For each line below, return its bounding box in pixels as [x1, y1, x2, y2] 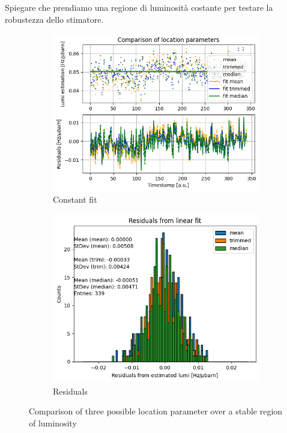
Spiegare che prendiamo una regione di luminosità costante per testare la [5, 1, 273, 13]
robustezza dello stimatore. [5, 13, 104, 25]
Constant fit [53, 193, 97, 206]
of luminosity [29, 416, 77, 429]
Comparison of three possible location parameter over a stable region [29, 405, 283, 417]
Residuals [53, 384, 88, 397]
